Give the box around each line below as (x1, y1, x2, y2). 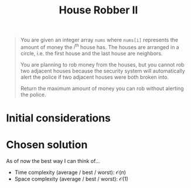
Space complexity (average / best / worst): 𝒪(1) (14, 175, 129, 182)
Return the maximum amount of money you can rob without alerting (20, 85, 184, 92)
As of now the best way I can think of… (6, 157, 100, 164)
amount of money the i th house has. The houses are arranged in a (20, 43, 180, 50)
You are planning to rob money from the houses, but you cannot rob (20, 61, 185, 68)
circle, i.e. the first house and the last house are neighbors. (20, 50, 163, 57)
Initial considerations (6, 112, 111, 125)
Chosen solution (6, 138, 88, 152)
